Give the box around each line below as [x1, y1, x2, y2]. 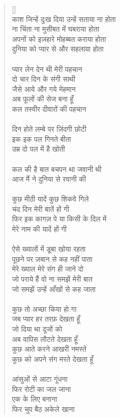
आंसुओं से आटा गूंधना [12, 373, 68, 384]
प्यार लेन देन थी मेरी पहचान [12, 63, 82, 74]
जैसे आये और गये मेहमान [12, 83, 76, 94]
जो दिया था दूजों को [12, 324, 63, 334]
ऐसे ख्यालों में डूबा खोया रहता [12, 243, 86, 254]
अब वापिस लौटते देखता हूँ [12, 333, 78, 344]
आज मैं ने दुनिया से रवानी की [12, 174, 86, 184]
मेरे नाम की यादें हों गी [12, 224, 67, 234]
